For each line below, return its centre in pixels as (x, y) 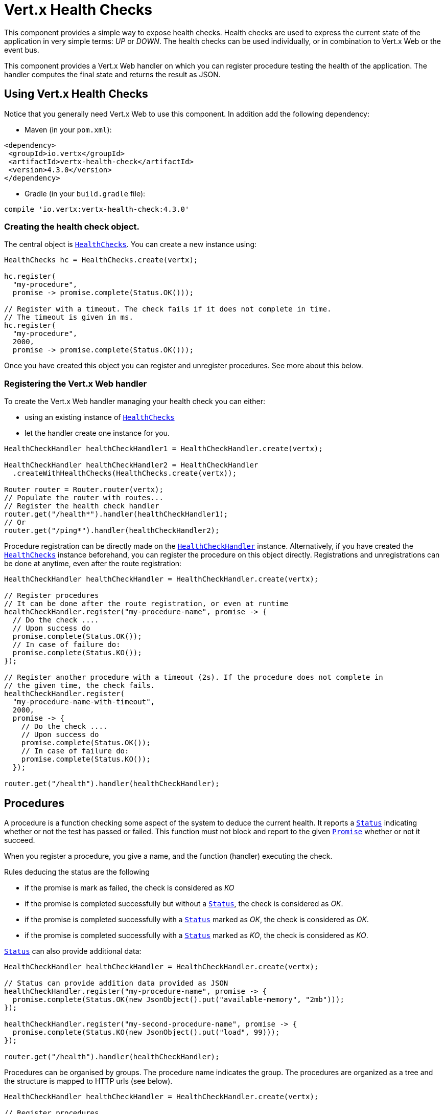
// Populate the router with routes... (84, 498)
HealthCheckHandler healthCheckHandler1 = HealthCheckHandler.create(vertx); (163, 449)
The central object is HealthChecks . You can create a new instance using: (131, 244)
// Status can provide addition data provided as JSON (116, 983)
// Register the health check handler (82, 506)
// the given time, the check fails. (80, 686)
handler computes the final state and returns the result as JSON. (112, 74)
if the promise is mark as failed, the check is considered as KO (130, 887)
